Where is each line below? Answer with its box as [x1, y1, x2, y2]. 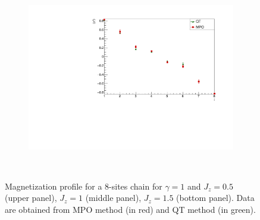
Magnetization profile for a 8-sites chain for [5, 179, 162, 192]
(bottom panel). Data [176, 191, 255, 204]
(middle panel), [85, 191, 142, 204]
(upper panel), [5, 191, 57, 204]
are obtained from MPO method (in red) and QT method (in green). [5, 203, 256, 216]
